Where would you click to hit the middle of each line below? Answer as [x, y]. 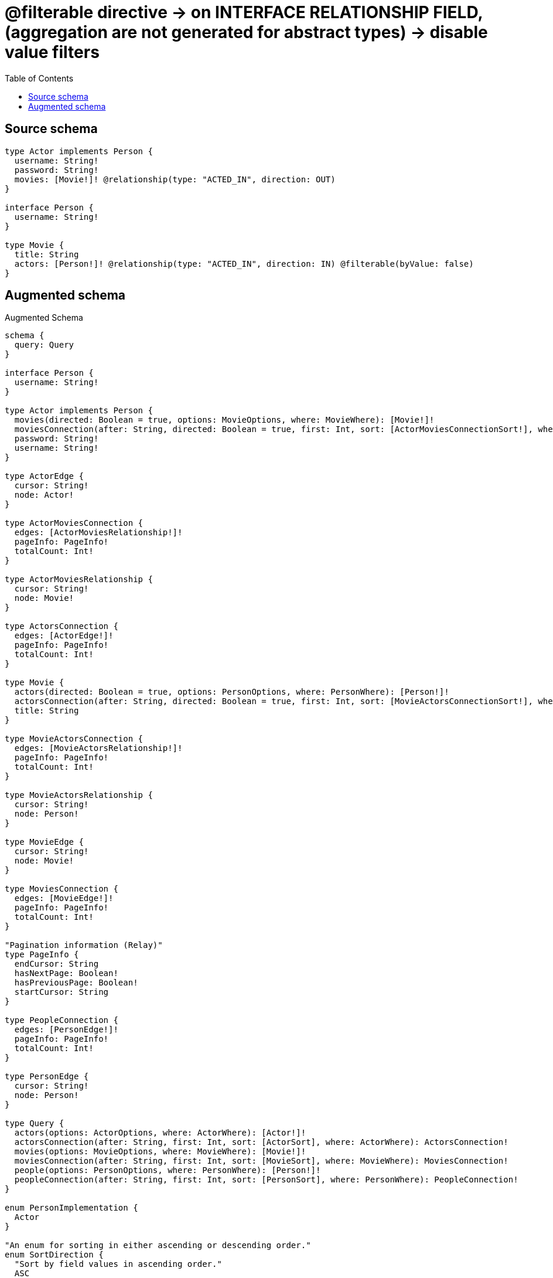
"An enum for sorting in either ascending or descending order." [158, 1245]
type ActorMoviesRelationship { [79, 579]
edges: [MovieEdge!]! [64, 898]
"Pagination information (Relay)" [84, 945]
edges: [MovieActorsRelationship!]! [98, 748]
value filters [52, 52]
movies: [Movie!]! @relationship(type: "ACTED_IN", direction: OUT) [175, 179]
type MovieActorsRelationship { [79, 795]
